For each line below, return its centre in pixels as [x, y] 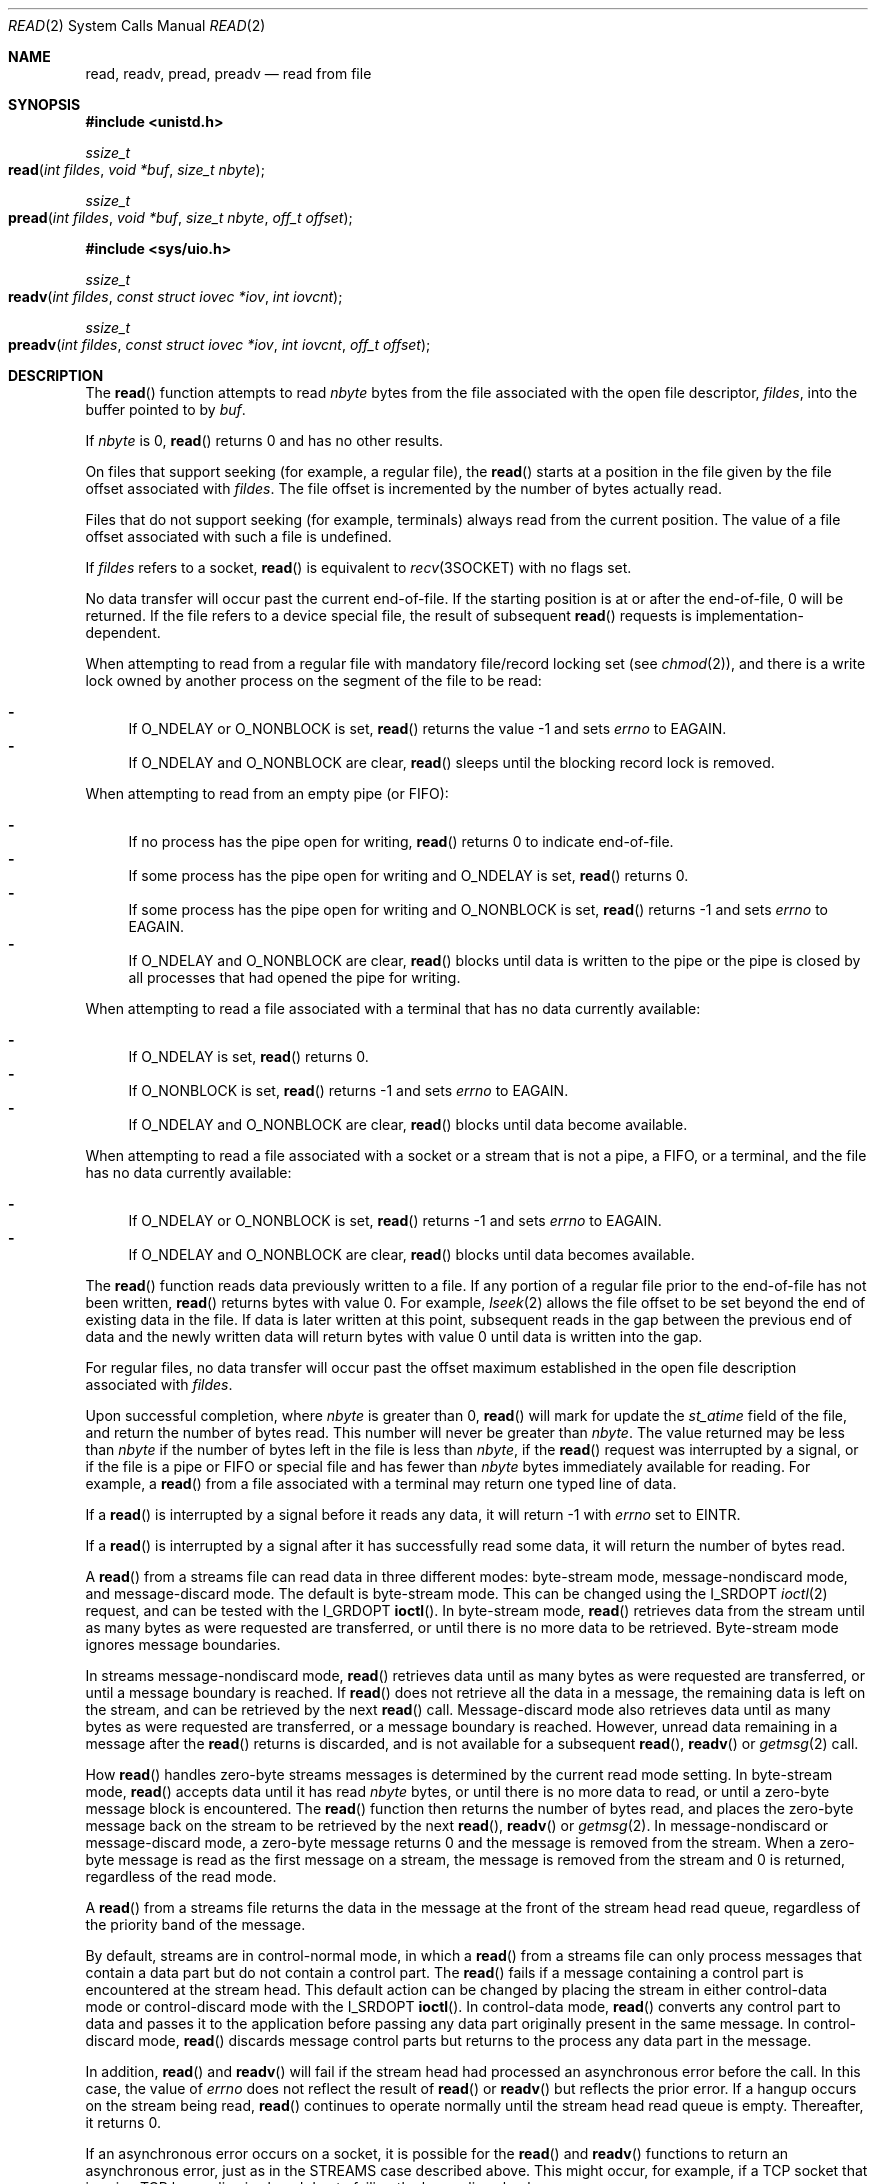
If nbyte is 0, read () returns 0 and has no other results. [264, 440]
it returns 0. [123, 2122]
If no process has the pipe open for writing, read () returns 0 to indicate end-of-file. [401, 841]
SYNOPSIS [44, 104]
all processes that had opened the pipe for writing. [294, 977]
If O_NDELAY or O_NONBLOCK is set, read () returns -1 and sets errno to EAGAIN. [395, 1220]
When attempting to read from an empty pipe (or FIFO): [267, 793]
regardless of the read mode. [181, 1876]
